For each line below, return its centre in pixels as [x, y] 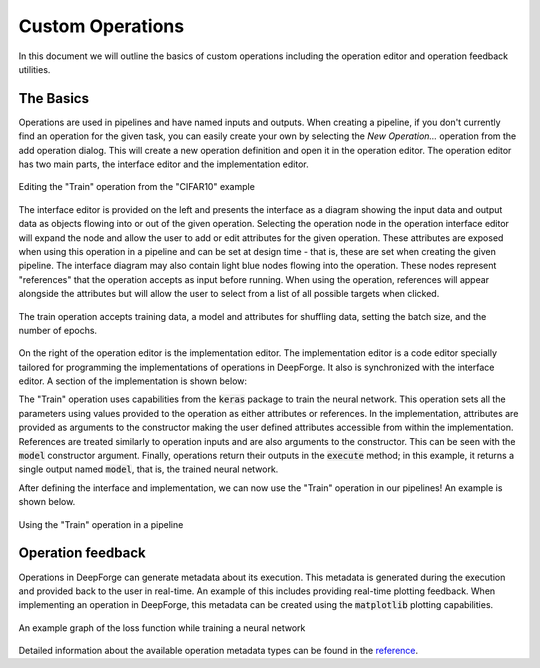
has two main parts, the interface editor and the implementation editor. [163, 164]
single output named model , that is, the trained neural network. [148, 469]
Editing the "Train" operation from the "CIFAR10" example [136, 187]
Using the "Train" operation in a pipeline [101, 524]
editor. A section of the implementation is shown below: [133, 381]
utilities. [34, 69]
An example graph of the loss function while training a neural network [162, 627]
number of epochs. [58, 330]
